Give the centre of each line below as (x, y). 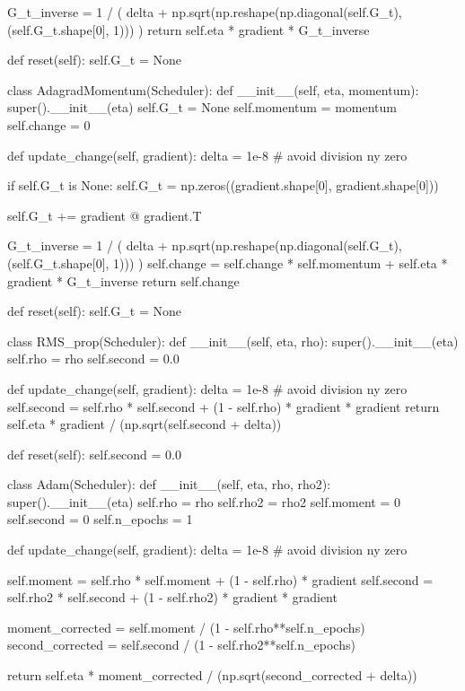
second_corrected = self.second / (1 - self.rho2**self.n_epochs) (181, 645)
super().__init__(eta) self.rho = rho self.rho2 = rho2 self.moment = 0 (204, 501)
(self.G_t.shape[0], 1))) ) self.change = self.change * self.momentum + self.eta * (228, 262)
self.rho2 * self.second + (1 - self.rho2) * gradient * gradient (172, 597)
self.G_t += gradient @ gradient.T (105, 215)
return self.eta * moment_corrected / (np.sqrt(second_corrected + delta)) (212, 675)
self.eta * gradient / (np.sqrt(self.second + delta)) (145, 424)
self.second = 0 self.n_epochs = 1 (100, 519)
